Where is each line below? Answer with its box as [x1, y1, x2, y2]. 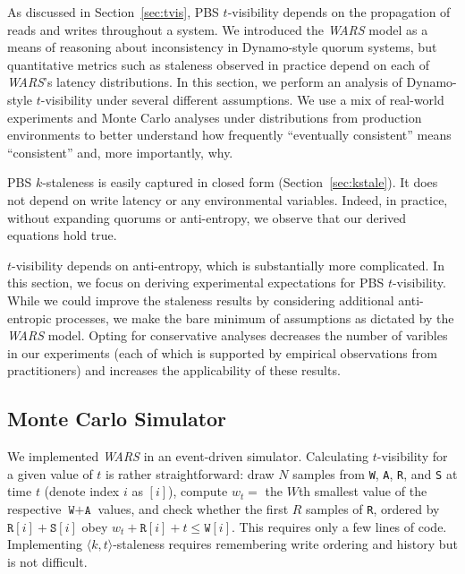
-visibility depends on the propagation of [227, 3, 451, 21]
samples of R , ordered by [306, 499, 440, 518]
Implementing [7, 535, 82, 553]
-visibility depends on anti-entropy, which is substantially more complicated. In [12, 255, 444, 274]
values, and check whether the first [97, 499, 289, 518]
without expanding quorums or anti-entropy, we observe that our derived [7, 208, 407, 227]
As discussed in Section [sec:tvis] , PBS [7, 3, 219, 21]
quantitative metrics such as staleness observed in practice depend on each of [7, 55, 429, 73]
